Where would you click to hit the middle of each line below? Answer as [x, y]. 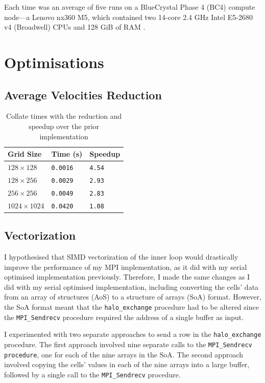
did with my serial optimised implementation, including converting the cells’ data [131, 286]
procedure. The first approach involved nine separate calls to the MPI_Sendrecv [128, 344]
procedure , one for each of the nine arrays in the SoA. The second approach [124, 354]
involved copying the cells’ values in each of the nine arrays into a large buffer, [127, 364]
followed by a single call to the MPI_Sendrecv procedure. [92, 374]
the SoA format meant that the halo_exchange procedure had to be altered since [131, 307]
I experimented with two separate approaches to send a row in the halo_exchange [133, 334]
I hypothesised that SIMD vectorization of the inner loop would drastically [121, 257]
